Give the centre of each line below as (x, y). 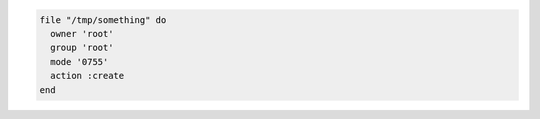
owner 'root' (82, 33)
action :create (87, 76)
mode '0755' (79, 61)
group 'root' (82, 48)
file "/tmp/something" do (103, 19)
